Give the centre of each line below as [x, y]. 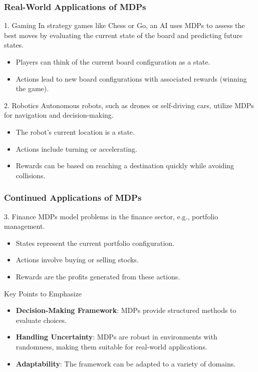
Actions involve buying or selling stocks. [77, 260]
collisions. [31, 175]
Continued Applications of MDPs [73, 198]
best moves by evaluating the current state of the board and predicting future [123, 35]
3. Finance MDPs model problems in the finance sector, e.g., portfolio [111, 216]
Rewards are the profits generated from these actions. [98, 276]
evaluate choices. [41, 320]
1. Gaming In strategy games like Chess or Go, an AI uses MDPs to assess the [124, 25]
